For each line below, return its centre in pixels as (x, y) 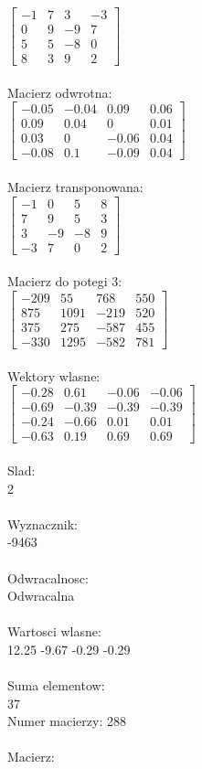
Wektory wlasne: (54, 375)
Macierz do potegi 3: (65, 281)
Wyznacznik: (43, 523)
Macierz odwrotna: (60, 92)
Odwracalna (41, 596)
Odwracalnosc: (48, 577)
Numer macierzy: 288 (67, 721)
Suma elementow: (56, 685)
